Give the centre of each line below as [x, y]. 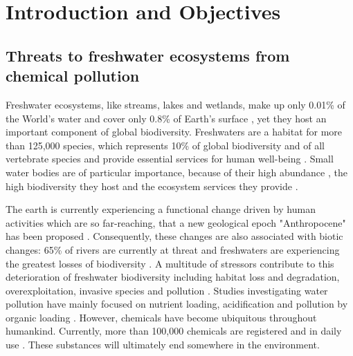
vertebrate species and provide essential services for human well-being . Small [170, 159]
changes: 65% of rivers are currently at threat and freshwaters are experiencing [173, 249]
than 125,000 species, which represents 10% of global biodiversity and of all [165, 145]
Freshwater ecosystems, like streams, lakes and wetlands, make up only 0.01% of [175, 104]
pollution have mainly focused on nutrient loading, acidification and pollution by [177, 304]
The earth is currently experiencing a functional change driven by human [161, 209]
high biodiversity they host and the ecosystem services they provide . [152, 186]
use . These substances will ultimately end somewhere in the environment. [163, 345]
